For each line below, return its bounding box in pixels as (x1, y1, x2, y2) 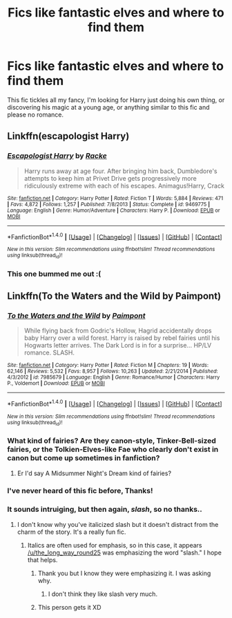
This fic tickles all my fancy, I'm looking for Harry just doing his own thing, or (7, 95, 225, 104)
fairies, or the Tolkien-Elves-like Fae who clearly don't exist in (7, 445, 219, 455)
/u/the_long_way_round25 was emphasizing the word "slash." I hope (27, 548, 222, 557)
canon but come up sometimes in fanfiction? (7, 453, 160, 463)
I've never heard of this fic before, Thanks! (7, 486, 153, 496)
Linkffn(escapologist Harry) (7, 130, 130, 142)
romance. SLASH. (23, 348, 75, 357)
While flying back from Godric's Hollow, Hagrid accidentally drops (23, 326, 212, 335)
